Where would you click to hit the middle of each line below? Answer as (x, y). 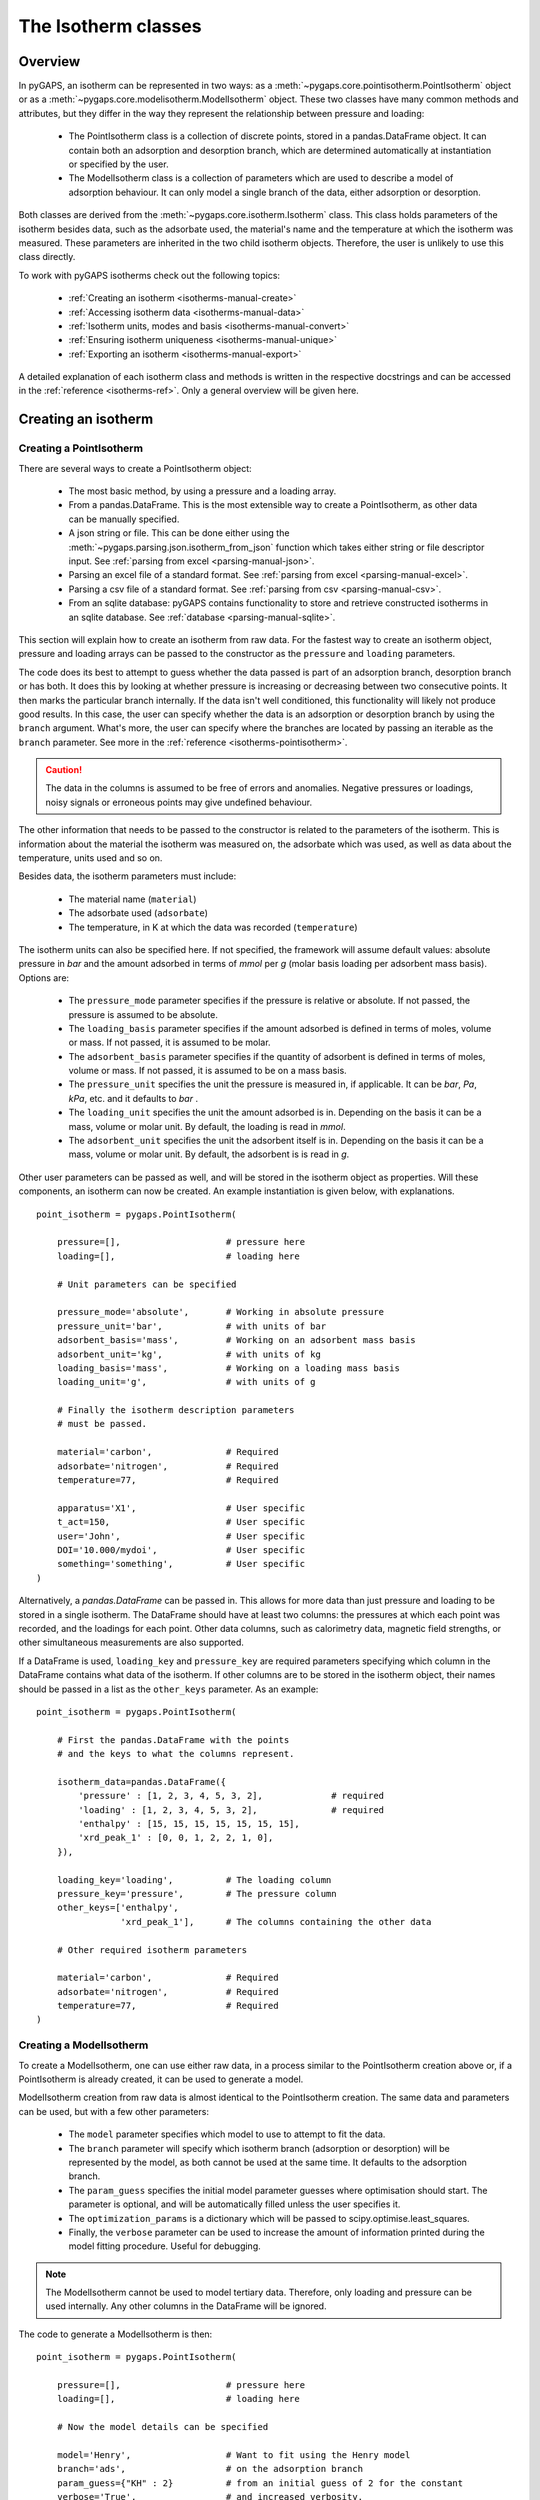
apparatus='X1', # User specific (180, 1508)
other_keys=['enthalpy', (117, 1908)
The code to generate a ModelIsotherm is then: (115, 2334)
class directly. (47, 257)
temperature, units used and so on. (90, 858)
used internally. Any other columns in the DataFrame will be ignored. (186, 2306)
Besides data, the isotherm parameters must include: (127, 876)
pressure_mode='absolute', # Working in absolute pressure (220, 1312)
